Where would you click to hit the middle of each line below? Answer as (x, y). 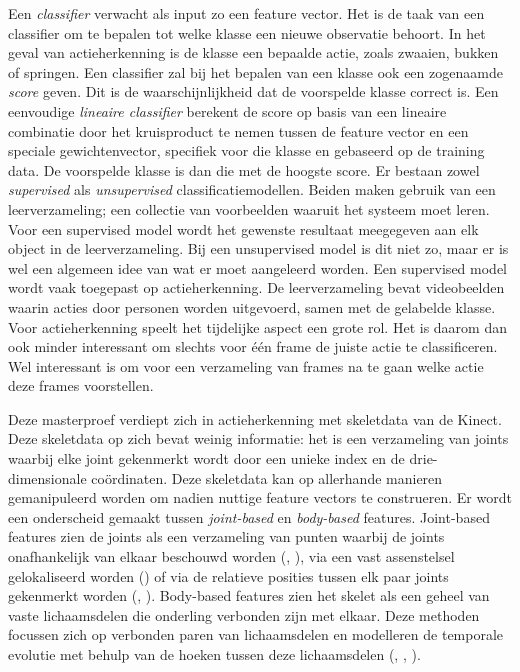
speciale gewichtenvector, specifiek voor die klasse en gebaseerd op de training (246, 150)
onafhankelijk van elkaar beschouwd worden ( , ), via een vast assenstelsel (231, 556)
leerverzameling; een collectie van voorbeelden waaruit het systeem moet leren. (249, 208)
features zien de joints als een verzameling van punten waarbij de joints (226, 536)
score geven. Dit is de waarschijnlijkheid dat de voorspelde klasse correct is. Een (253, 91)
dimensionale (47, 477)
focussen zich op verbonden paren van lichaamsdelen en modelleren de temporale (256, 634)
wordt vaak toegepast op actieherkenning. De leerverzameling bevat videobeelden (256, 287)
